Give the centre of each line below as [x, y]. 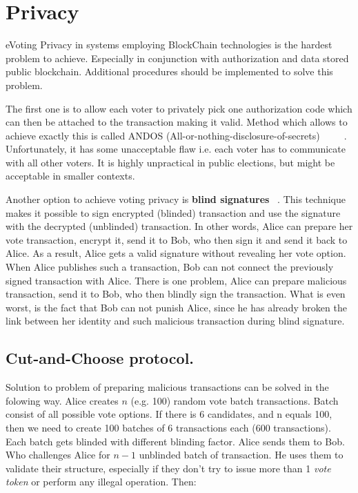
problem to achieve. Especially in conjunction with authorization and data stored [177, 58]
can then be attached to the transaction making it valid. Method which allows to [177, 122]
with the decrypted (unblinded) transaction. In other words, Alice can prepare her [179, 226]
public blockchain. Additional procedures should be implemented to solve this [169, 71]
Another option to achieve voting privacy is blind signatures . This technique [176, 199]
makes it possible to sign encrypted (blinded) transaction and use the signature [173, 212]
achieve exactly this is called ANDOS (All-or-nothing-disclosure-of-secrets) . [176, 135]
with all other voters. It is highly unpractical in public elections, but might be [170, 162]
